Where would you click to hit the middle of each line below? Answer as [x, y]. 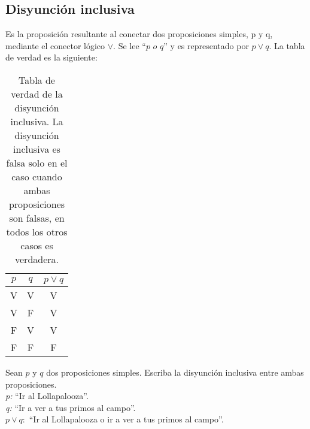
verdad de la [37, 93]
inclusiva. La [37, 121]
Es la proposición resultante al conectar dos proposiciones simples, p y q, [139, 34]
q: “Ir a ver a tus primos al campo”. [71, 407]
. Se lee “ [130, 45]
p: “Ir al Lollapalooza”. [47, 396]
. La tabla [287, 45]
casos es [37, 245]
